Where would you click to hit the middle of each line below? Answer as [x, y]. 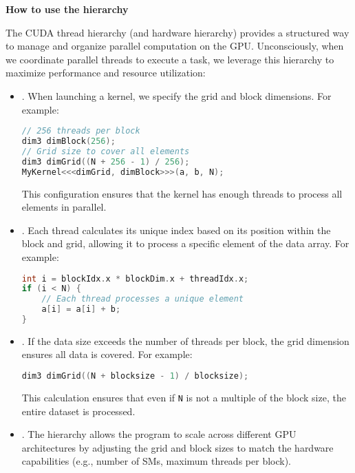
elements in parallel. [64, 207]
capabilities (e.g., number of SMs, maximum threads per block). [156, 461]
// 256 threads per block [81, 131]
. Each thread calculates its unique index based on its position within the [176, 230]
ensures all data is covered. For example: [107, 354]
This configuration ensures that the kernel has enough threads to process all [182, 193]
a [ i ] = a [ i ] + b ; [81, 309]
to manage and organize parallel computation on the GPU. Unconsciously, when [175, 46]
